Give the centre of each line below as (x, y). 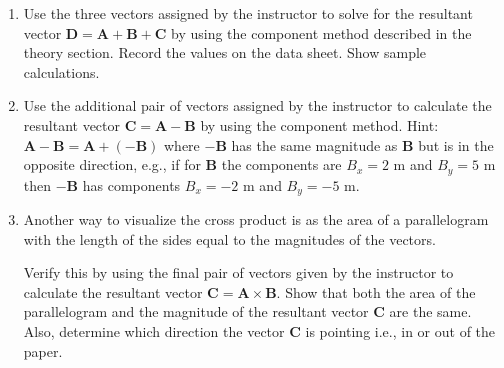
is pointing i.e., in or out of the (400, 331)
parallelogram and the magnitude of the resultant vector (196, 311)
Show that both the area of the (380, 291)
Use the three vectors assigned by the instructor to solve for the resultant (248, 13)
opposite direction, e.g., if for (112, 164)
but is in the (456, 144)
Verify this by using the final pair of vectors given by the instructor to (238, 272)
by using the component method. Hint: (319, 124)
